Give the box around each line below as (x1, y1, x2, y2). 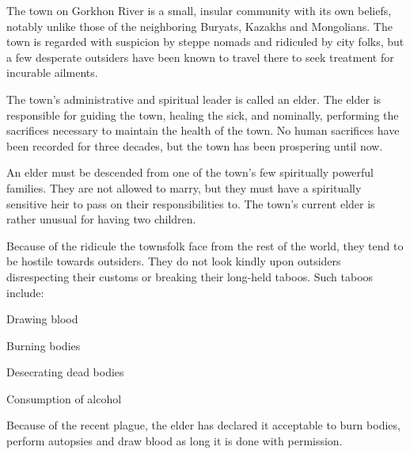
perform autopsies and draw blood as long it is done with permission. (6, 433, 343, 449)
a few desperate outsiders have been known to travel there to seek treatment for (6, 48, 394, 65)
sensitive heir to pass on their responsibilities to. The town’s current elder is (6, 195, 375, 212)
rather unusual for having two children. (6, 211, 196, 227)
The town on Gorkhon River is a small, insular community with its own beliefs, (6, 2, 392, 18)
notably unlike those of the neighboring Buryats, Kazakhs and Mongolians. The (6, 17, 393, 34)
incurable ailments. (6, 64, 98, 81)
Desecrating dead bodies (6, 364, 124, 380)
